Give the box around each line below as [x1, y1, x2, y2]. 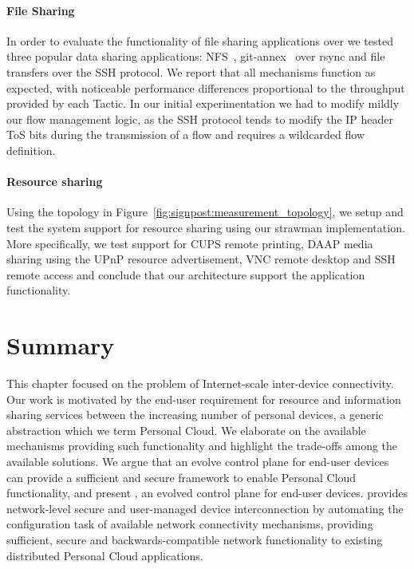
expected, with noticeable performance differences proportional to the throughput [6, 79, 405, 96]
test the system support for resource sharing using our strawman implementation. [6, 219, 405, 235]
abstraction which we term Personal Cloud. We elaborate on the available [6, 421, 366, 438]
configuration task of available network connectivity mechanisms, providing [6, 516, 373, 532]
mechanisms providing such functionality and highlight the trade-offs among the [6, 437, 398, 454]
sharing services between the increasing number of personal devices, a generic [6, 406, 384, 423]
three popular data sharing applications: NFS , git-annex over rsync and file [6, 48, 385, 65]
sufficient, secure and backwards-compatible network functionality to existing [6, 531, 383, 547]
